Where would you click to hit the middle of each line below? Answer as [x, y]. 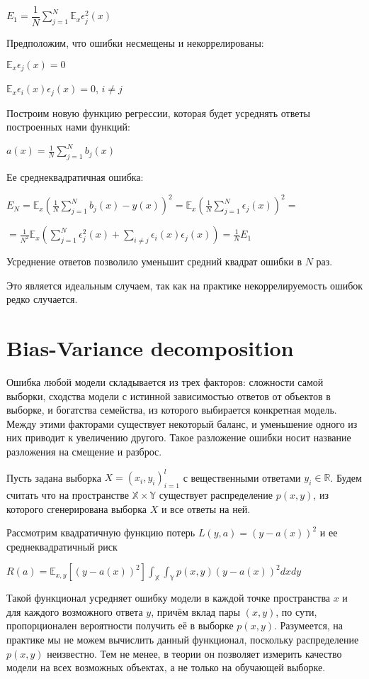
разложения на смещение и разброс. [84, 452]
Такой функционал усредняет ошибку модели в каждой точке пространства [169, 598]
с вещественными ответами [242, 477]
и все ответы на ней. [206, 508]
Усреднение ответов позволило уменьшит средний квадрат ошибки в [154, 261]
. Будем [346, 477]
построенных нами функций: [68, 127]
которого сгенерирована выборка [77, 508]
